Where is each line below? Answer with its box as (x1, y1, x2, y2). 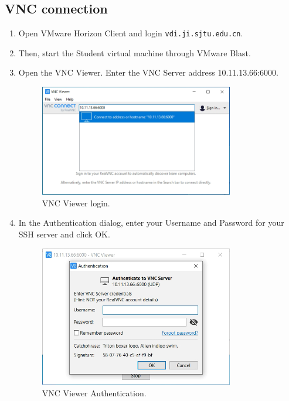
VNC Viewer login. (42, 196, 110, 209)
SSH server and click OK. (18, 227, 110, 240)
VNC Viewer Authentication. (42, 386, 147, 399)
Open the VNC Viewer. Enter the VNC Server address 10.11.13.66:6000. (18, 66, 278, 79)
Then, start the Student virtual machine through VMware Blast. (18, 46, 251, 59)
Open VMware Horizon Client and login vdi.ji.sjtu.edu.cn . (18, 27, 243, 39)
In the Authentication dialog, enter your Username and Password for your (18, 216, 284, 229)
